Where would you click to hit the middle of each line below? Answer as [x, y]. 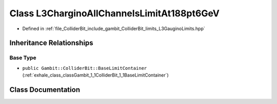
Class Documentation [45, 89]
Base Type [23, 58]
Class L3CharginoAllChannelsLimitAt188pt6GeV [115, 13]
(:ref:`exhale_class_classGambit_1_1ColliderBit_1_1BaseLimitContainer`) [95, 75]
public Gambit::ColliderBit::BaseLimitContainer [85, 68]
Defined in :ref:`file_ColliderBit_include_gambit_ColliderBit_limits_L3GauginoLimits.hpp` [114, 29]
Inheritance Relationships [51, 43]
